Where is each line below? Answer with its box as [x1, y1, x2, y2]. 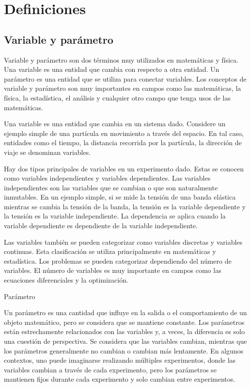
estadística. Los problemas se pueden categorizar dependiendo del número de [4, 255, 232, 266]
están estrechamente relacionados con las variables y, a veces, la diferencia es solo [4, 326, 245, 337]
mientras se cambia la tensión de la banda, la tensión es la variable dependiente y [4, 201, 246, 211]
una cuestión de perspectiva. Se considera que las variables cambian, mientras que [4, 336, 247, 346]
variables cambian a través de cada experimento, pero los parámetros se [4, 364, 217, 374]
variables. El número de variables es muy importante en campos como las [4, 265, 221, 275]
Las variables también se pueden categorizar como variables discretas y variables [4, 236, 243, 247]
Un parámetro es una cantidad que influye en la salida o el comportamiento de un [4, 307, 247, 318]
